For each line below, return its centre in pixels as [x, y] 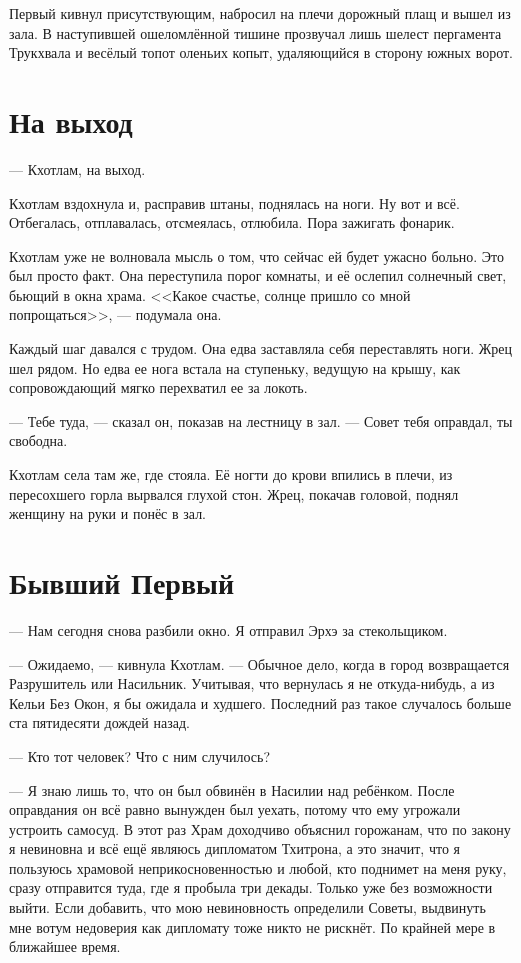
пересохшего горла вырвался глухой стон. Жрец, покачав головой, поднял [234, 493]
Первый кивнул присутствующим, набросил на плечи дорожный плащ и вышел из [260, 13]
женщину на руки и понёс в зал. [108, 513]
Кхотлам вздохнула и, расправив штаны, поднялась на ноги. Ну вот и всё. [234, 202]
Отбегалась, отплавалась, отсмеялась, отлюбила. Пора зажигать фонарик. [232, 222]
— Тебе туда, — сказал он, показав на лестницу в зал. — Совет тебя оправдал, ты [261, 420]
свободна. [38, 440]
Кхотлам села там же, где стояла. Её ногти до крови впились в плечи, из [231, 474]
